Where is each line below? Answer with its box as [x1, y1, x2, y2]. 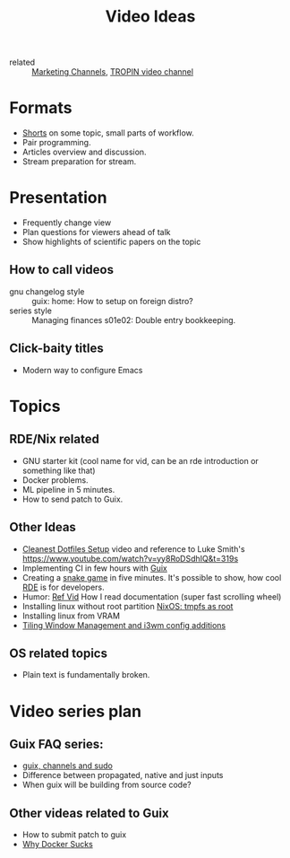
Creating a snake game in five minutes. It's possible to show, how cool [21, 572, 282, 582]
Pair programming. [21, 137, 91, 148]
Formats [9, 98, 72, 118]
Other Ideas [9, 520, 76, 535]
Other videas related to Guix [9, 805, 169, 820]
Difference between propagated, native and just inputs [21, 770, 224, 781]
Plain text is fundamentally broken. [21, 670, 150, 680]
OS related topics [9, 645, 107, 661]
